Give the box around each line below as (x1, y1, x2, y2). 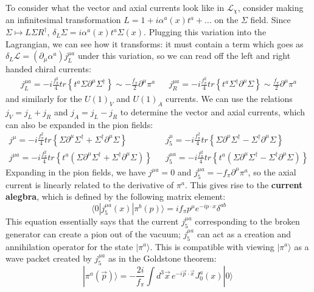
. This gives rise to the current (185, 178, 303, 191)
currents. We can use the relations (166, 92, 293, 105)
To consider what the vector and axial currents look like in (5, 1, 225, 13)
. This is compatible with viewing (150, 240, 274, 253)
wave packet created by (5, 252, 92, 265)
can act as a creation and (197, 227, 291, 240)
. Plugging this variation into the (144, 25, 267, 38)
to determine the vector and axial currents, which (120, 105, 305, 118)
